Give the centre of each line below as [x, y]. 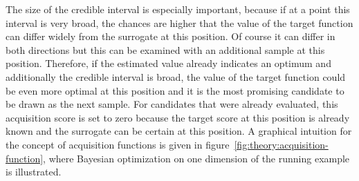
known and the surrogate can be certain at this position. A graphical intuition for [179, 131]
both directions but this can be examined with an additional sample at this [165, 49]
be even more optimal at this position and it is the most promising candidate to [175, 90]
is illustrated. [34, 172]
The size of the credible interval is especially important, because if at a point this [178, 9]
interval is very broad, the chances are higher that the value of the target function [179, 22]
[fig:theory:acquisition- [281, 144]
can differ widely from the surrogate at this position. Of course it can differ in [171, 36]
